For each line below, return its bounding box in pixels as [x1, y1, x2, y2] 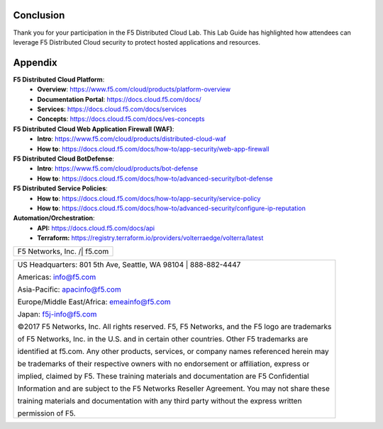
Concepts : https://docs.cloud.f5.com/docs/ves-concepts [37, 115, 205, 123]
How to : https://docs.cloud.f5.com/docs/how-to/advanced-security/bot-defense [37, 174, 273, 183]
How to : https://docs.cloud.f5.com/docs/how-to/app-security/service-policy [37, 194, 261, 202]
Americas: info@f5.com [17, 273, 96, 282]
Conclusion [13, 9, 65, 21]
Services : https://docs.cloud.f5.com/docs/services [37, 105, 187, 113]
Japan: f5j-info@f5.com [17, 309, 97, 319]
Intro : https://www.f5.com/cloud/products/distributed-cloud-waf [37, 135, 226, 143]
